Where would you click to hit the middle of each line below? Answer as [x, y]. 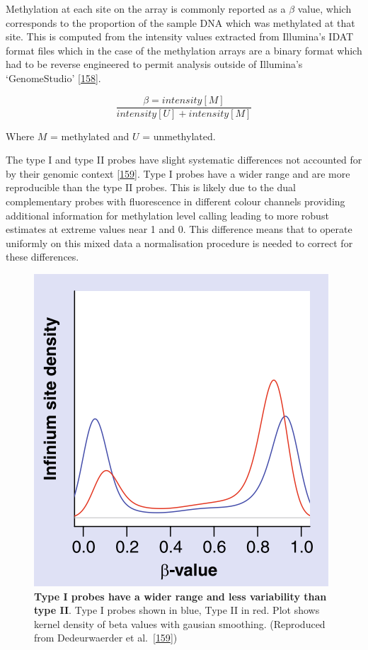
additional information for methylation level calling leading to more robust [167, 215]
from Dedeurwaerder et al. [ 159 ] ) [106, 638]
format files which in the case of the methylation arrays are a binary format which [184, 50]
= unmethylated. [179, 136]
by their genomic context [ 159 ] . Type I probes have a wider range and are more [178, 173]
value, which [324, 8]
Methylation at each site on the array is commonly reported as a [146, 8]
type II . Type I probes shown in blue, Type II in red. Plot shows [177, 610]
